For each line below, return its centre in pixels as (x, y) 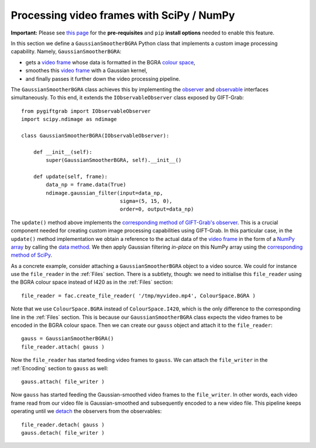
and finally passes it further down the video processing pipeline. (103, 78)
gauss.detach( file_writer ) (63, 433)
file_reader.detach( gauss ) (63, 425)
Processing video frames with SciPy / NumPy (123, 15)
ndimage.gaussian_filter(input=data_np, (104, 193)
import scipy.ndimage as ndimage (69, 119)
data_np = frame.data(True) (86, 185)
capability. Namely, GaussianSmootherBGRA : (66, 51)
